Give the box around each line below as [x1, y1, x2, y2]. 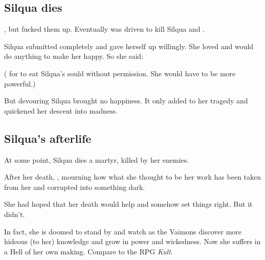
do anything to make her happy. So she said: [4, 51, 144, 61]
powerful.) [4, 78, 36, 89]
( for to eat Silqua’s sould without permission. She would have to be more [4, 68, 236, 78]
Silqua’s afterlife [4, 130, 92, 146]
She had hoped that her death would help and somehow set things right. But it [4, 199, 253, 209]
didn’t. [4, 208, 25, 219]
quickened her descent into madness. [4, 105, 118, 116]
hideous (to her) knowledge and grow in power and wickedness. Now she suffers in [4, 236, 261, 247]
